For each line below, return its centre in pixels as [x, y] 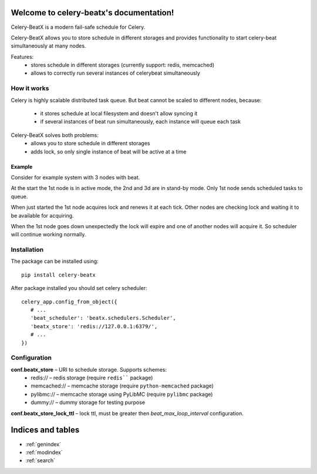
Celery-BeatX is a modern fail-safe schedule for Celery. [78, 27]
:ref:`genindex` [43, 444]
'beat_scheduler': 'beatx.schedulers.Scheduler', [103, 318]
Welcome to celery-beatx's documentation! [92, 13]
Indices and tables [45, 430]
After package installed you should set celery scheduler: [79, 288]
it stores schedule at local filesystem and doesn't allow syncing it [119, 114]
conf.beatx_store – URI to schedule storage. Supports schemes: [89, 369]
